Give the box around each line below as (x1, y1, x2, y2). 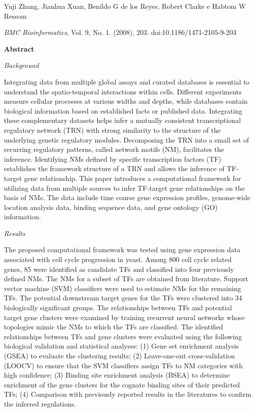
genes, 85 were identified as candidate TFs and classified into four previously (4, 264, 234, 274)
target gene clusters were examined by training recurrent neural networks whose (4, 312, 245, 322)
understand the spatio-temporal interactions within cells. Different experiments (4, 86, 242, 96)
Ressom (4, 10, 27, 21)
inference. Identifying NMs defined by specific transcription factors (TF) (4, 153, 222, 164)
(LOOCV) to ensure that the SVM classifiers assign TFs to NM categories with (4, 360, 243, 370)
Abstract (4, 43, 34, 54)
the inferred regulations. (4, 398, 76, 409)
